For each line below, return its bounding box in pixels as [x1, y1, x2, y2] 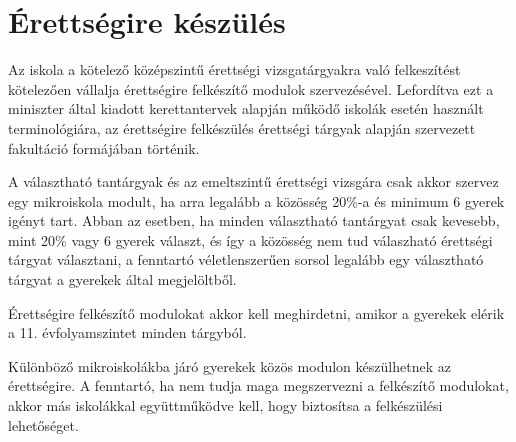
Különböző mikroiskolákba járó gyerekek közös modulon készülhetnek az [8, 355, 451, 376]
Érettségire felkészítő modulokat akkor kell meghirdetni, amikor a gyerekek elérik [8, 302, 505, 323]
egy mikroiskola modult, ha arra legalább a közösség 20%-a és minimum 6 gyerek [8, 190, 505, 211]
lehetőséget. [8, 414, 79, 435]
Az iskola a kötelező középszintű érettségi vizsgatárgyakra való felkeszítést [8, 59, 461, 80]
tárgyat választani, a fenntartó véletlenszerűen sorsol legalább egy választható [8, 249, 484, 270]
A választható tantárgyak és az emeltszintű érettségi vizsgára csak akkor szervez [8, 171, 499, 192]
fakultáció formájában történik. [8, 137, 200, 158]
